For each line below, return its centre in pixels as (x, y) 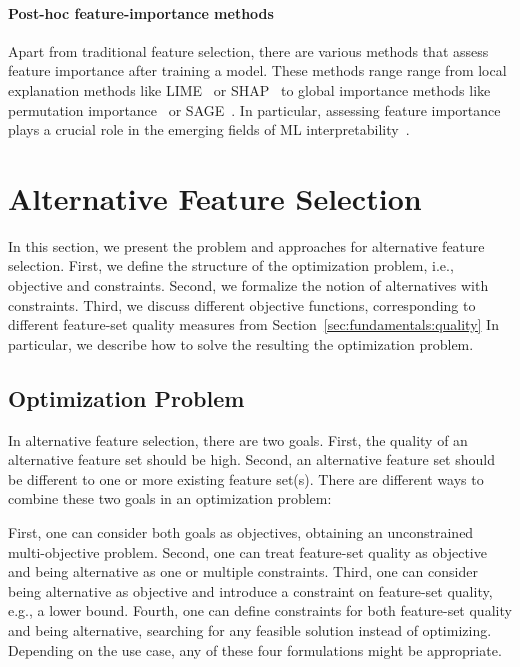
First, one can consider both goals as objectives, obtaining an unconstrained (241, 532)
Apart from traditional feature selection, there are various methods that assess (248, 50)
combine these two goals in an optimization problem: (170, 498)
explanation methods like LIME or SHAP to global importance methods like (249, 89)
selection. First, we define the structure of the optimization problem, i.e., (231, 265)
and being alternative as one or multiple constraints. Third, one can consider (243, 571)
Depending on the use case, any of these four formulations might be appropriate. (255, 649)
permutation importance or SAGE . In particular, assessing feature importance (254, 109)
